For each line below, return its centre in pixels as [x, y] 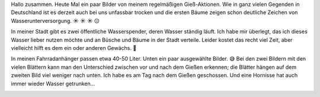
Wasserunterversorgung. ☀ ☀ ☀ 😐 [55, 21]
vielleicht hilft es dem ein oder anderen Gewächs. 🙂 [74, 48]
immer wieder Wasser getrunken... [53, 83]
